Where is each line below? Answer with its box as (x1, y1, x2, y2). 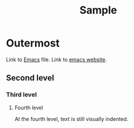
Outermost (6, 36, 60, 50)
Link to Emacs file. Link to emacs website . (6, 56, 107, 63)
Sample (79, 4, 118, 17)
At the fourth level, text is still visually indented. (14, 115, 129, 122)
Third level (6, 90, 37, 99)
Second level (6, 73, 54, 83)
